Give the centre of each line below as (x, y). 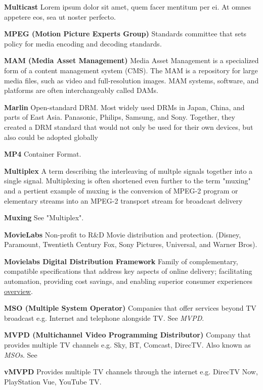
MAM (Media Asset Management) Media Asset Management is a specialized (131, 60)
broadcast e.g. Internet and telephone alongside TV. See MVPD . (104, 318)
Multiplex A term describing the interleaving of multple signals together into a (128, 170)
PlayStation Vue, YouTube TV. (53, 381)
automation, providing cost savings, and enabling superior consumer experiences (128, 281)
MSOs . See (21, 354)
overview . (18, 291)
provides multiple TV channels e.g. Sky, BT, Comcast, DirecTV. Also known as (127, 345)
